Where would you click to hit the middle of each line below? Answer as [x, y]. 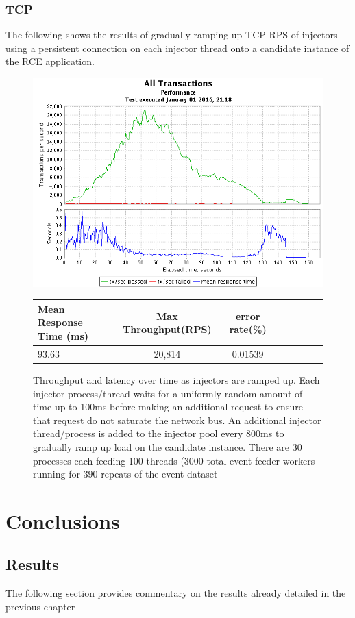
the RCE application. [50, 61]
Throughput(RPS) [167, 329]
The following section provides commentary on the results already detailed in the [176, 593]
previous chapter [40, 606]
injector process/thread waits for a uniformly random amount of [168, 393]
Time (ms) [63, 336]
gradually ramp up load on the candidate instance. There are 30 [168, 446]
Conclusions [63, 520]
